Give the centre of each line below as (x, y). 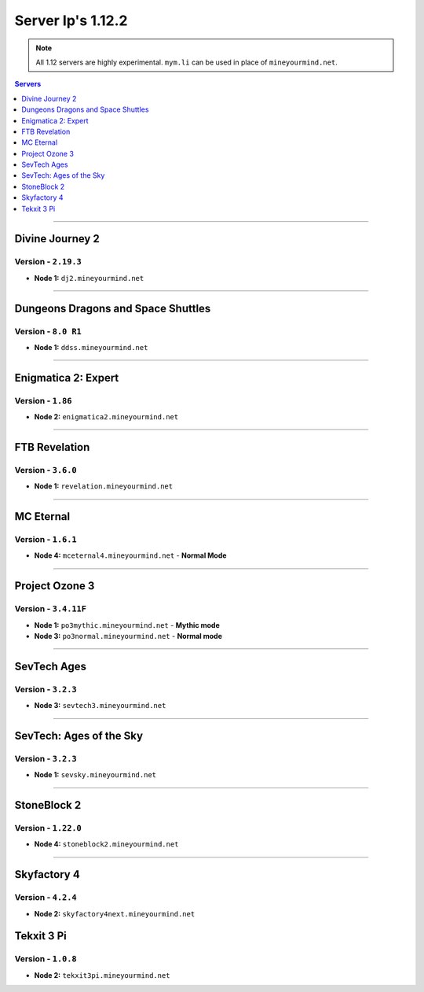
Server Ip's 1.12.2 (71, 20)
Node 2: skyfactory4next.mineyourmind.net (115, 913)
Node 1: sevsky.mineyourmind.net (95, 775)
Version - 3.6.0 (46, 470)
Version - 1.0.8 (46, 959)
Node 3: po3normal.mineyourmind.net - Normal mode (128, 636)
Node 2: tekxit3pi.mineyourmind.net (102, 975)
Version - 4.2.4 (46, 898)
